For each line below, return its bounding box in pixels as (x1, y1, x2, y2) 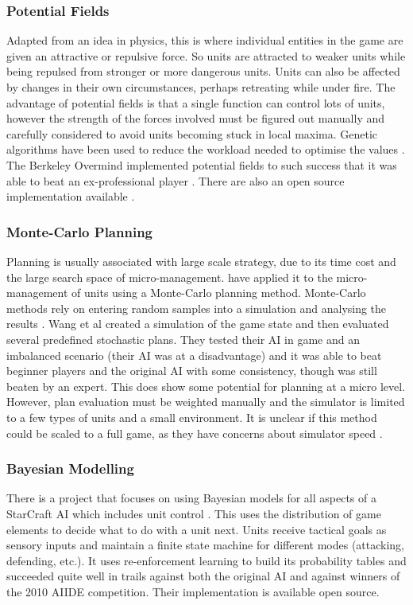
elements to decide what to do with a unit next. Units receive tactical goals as (6, 521, 387, 537)
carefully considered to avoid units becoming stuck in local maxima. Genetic (6, 125, 378, 142)
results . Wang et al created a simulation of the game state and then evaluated (6, 315, 389, 332)
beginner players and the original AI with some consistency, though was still (6, 362, 377, 379)
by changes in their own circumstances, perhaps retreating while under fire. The (6, 79, 396, 95)
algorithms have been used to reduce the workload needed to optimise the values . (6, 141, 405, 158)
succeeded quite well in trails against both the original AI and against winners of (6, 568, 400, 584)
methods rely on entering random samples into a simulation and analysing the (6, 299, 387, 316)
